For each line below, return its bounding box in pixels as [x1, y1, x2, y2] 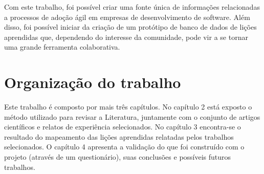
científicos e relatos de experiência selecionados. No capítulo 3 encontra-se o [4, 121, 241, 132]
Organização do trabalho [4, 72, 181, 93]
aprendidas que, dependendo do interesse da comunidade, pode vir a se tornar [4, 31, 248, 42]
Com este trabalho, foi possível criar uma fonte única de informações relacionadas [4, 2, 260, 12]
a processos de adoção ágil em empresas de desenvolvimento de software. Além [4, 11, 250, 22]
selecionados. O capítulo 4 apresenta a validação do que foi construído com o [4, 141, 245, 152]
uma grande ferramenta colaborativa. [4, 41, 120, 52]
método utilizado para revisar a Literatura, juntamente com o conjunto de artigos [4, 111, 260, 122]
